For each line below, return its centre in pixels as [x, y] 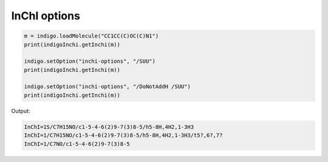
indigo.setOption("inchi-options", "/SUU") [90, 61]
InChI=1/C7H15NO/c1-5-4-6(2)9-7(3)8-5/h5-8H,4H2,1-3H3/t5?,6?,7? [123, 135]
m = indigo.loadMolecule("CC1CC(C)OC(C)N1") [91, 36]
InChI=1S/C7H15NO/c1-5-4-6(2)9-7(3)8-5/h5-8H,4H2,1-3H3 [109, 127]
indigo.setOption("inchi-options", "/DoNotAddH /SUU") [107, 87]
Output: [21, 111]
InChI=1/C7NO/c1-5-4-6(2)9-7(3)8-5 [77, 144]
